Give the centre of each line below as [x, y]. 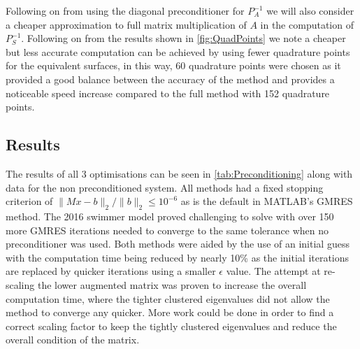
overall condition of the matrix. [73, 340]
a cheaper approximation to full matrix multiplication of [126, 24]
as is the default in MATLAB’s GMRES [267, 201]
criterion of [29, 201]
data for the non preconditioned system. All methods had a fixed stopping [165, 187]
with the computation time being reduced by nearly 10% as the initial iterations [178, 257]
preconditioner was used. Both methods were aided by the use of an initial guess [178, 244]
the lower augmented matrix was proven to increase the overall [172, 284]
